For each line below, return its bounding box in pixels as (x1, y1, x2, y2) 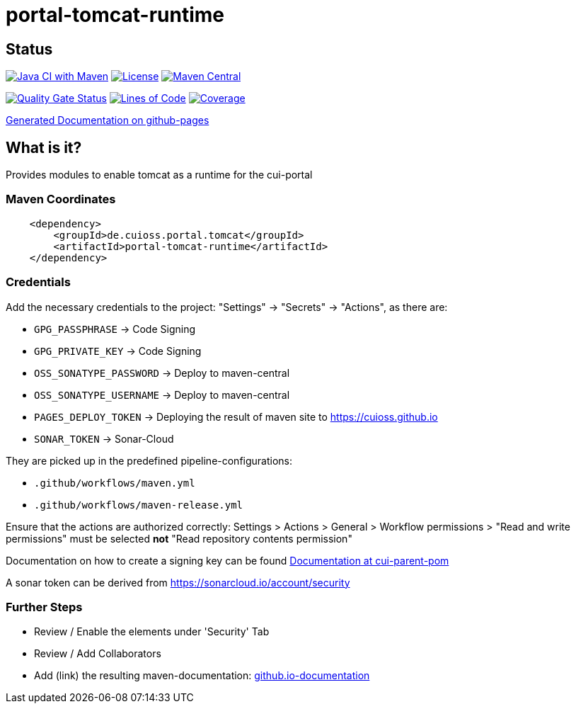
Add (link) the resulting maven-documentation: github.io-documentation (34, 669, 370, 682)
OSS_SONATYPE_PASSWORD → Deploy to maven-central (34, 366, 290, 379)
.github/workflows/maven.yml (34, 477, 195, 489)
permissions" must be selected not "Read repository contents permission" (6, 532, 352, 545)
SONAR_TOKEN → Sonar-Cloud (34, 432, 174, 445)
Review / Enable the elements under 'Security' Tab (34, 625, 270, 638)
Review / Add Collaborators (34, 647, 161, 660)
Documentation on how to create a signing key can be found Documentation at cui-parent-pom (6, 554, 449, 567)
